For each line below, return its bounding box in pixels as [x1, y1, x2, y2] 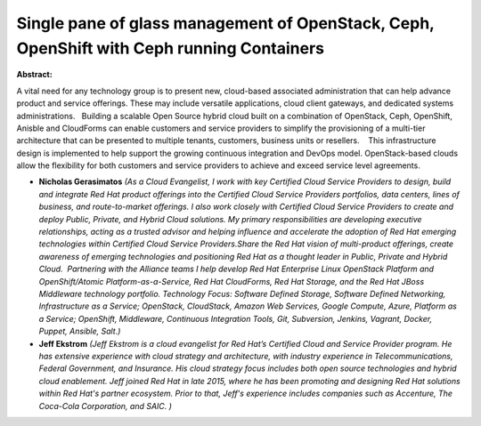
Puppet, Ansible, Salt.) [38, 326, 121, 337]
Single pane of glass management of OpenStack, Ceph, [16, 13, 435, 33]
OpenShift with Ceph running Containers [16, 38, 325, 58]
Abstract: [16, 69, 53, 80]
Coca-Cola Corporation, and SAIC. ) [38, 400, 173, 411]
